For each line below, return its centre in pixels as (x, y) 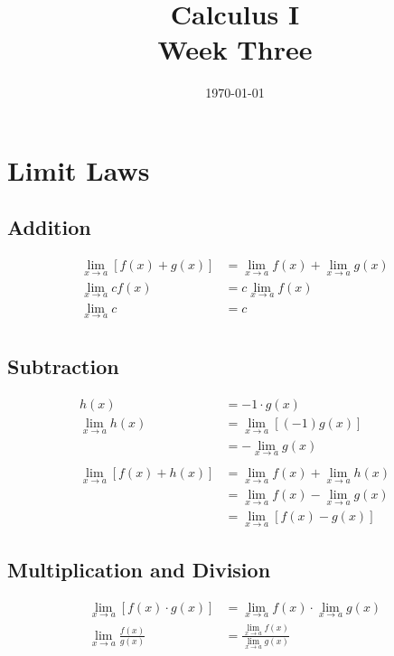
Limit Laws (79, 169)
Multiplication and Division (139, 569)
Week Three (235, 49)
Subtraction (63, 366)
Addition (49, 227)
